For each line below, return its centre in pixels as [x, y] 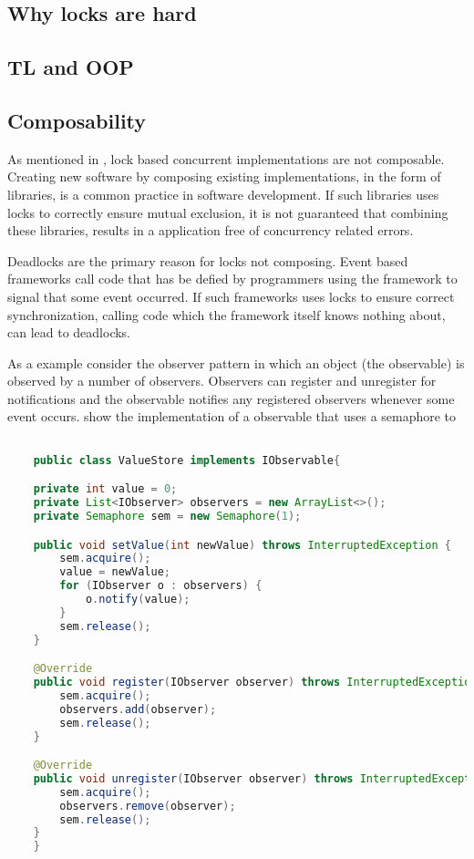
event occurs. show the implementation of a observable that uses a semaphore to [232, 416]
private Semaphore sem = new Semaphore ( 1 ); [167, 517]
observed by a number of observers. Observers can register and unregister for [222, 381]
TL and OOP [71, 67]
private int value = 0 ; [105, 489]
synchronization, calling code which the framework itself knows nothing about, [227, 314]
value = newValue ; [115, 572]
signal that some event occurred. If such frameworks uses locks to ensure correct [231, 296]
